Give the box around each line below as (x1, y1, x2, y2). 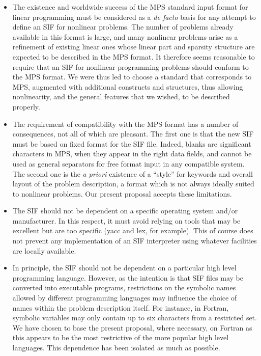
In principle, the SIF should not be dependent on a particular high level (12, 262, 237, 273)
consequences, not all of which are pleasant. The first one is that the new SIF (12, 128, 254, 139)
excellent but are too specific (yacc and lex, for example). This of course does (12, 225, 253, 236)
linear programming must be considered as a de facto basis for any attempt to (12, 11, 256, 22)
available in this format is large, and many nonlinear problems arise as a (12, 31, 238, 42)
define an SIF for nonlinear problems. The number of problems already (12, 21, 234, 32)
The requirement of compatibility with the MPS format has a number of (12, 118, 239, 129)
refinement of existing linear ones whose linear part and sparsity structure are (12, 41, 255, 52)
